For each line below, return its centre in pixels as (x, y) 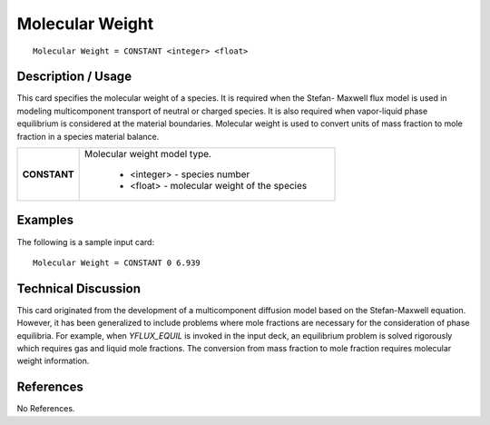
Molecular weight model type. (148, 154)
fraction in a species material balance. (88, 136)
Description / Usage (74, 77)
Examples (45, 220)
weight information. (53, 361)
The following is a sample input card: (85, 242)
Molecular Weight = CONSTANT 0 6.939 (117, 262)
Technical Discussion (78, 288)
